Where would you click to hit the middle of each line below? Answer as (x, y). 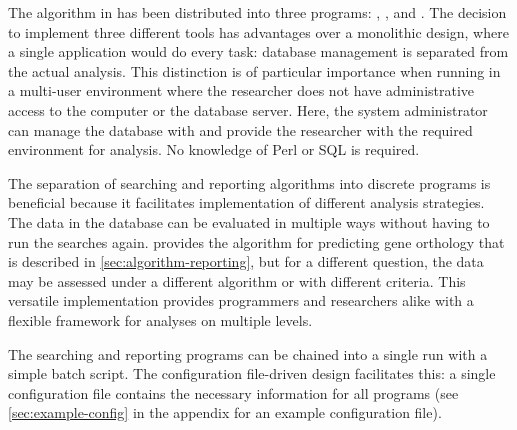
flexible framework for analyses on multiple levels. (160, 319)
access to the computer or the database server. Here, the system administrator (248, 109)
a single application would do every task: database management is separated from (258, 51)
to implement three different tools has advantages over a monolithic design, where (258, 31)
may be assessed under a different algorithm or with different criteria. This (237, 280)
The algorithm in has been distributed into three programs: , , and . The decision (257, 12)
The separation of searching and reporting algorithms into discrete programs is (249, 182)
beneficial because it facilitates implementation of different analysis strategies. (246, 202)
